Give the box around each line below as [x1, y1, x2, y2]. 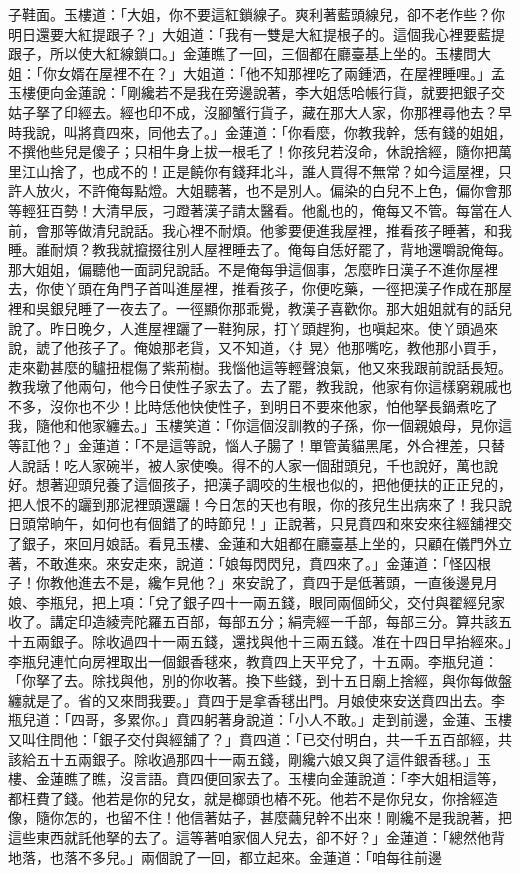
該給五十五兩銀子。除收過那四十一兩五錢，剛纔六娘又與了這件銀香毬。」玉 [8, 748, 491, 769]
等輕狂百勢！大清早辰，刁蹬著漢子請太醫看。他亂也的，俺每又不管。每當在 [8, 199, 498, 220]
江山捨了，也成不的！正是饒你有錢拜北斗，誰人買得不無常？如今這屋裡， [21, 160, 498, 181]
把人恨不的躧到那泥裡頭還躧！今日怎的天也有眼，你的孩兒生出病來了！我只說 [8, 493, 512, 514]
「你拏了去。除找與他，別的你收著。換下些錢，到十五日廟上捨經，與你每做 [8, 670, 498, 691]
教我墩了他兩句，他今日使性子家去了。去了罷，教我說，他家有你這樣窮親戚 [8, 376, 498, 397]
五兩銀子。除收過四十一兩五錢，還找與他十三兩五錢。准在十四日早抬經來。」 [21, 631, 512, 651]
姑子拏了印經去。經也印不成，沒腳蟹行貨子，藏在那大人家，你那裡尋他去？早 [8, 101, 512, 122]
